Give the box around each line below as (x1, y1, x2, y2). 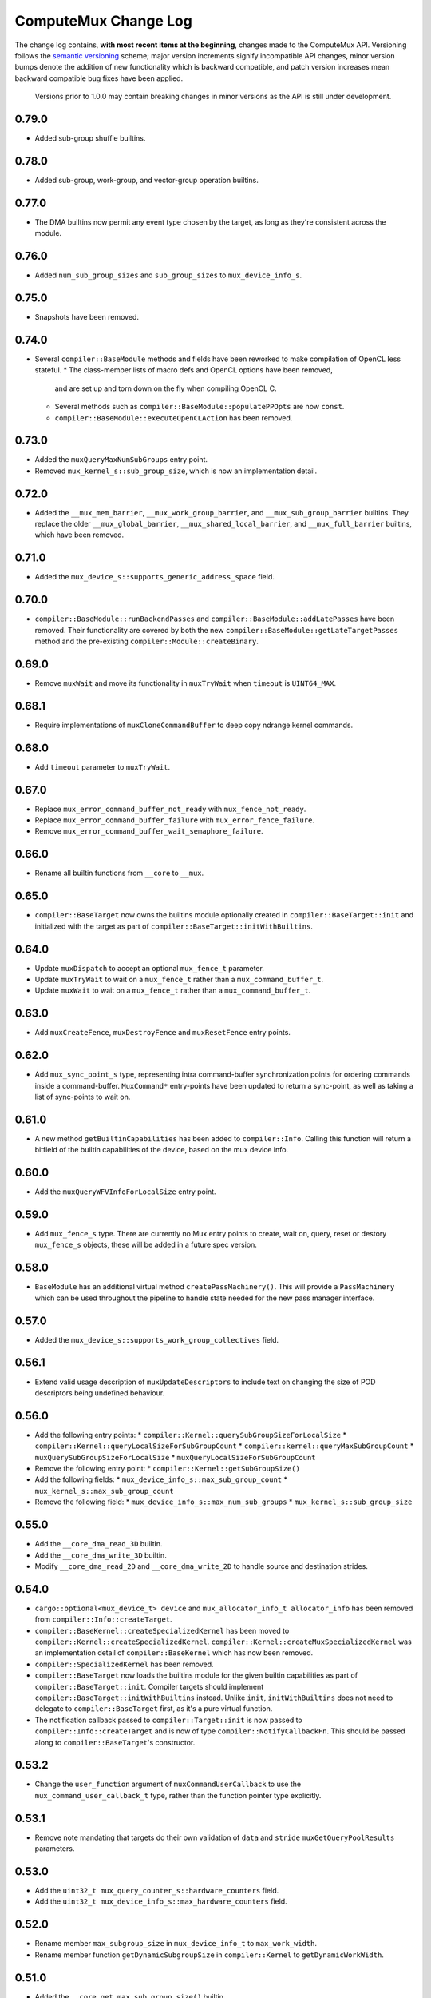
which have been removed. (34, 530, 125, 539)
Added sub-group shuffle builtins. (34, 133, 146, 143)
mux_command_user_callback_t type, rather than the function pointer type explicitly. (34, 1790, 322, 1800)
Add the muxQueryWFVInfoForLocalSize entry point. (34, 1187, 216, 1196)
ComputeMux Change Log (14, 12, 193, 30)
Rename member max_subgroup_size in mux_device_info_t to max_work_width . (34, 1939, 318, 1948)
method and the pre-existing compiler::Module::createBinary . (34, 636, 259, 647)
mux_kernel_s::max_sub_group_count (34, 1487, 175, 1495)
